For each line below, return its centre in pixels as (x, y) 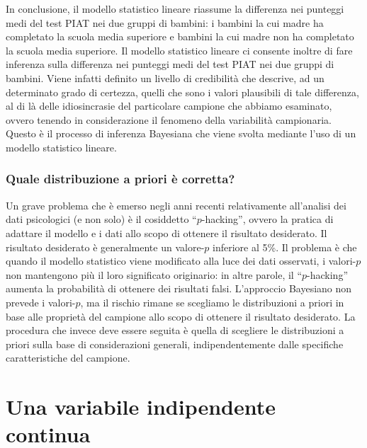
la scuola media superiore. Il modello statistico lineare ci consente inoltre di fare (179, 50)
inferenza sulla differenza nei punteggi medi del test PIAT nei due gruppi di (170, 64)
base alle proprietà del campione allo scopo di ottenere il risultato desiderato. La (181, 316)
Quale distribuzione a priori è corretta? (120, 179)
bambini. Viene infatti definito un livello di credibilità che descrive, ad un (165, 77)
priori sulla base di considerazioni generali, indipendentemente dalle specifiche (175, 344)
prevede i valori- (41, 302)
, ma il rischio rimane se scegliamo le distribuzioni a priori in (212, 302)
